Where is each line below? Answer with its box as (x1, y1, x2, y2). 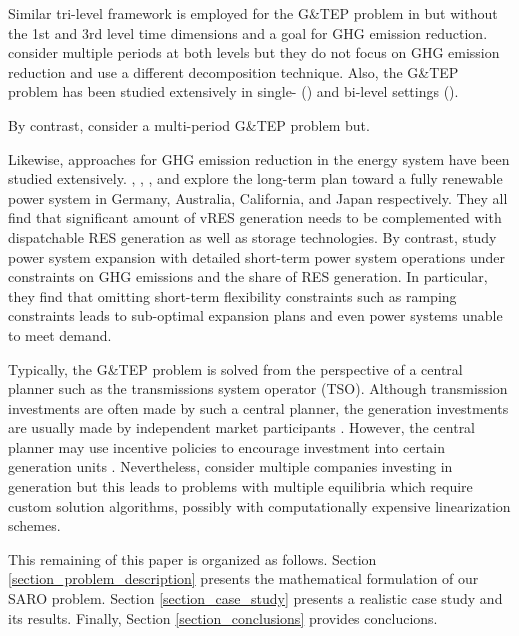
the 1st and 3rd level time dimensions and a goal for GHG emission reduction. (8, 22, 488, 43)
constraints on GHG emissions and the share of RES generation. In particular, (8, 266, 488, 287)
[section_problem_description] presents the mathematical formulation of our (8, 568, 479, 589)
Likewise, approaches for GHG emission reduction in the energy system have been (8, 148, 510, 169)
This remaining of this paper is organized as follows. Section (8, 548, 377, 569)
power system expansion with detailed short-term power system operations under (8, 246, 505, 267)
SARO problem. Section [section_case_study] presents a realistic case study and (8, 588, 503, 609)
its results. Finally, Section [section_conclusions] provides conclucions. (8, 607, 438, 628)
